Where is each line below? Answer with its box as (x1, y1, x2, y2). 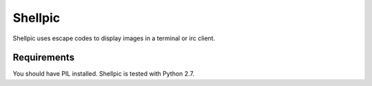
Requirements (12, 52, 75, 63)
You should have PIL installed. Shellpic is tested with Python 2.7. (12, 70, 195, 78)
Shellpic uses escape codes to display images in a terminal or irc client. (12, 34, 216, 42)
